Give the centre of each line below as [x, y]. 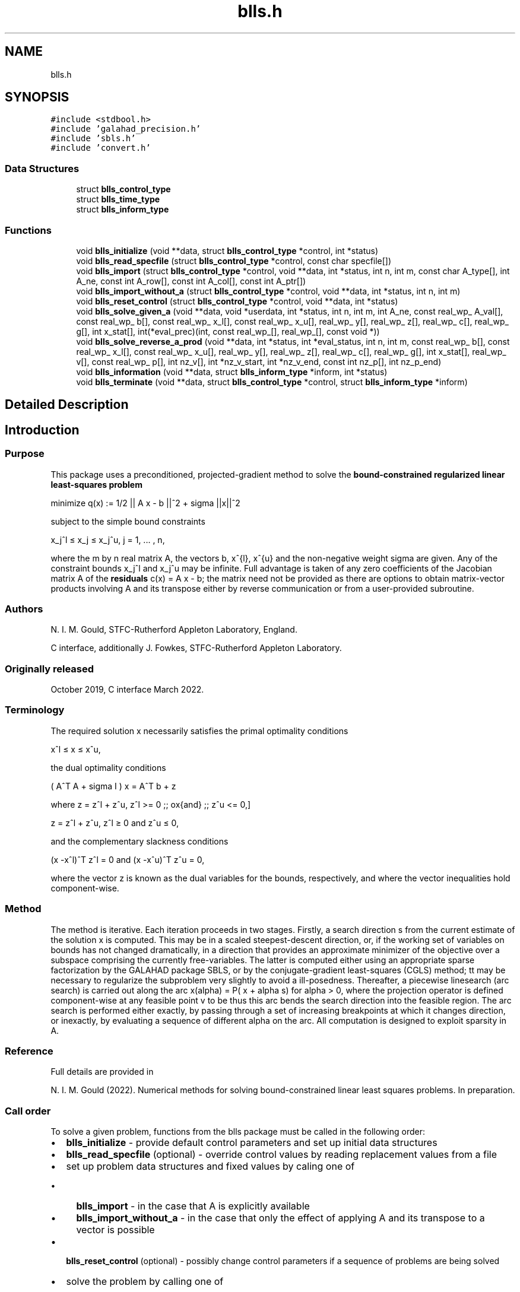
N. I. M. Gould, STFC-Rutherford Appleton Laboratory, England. [174, 630]
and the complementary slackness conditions [139, 841]
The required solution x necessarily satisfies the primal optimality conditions [199, 731]
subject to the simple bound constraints [128, 521]
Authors [24, 609]
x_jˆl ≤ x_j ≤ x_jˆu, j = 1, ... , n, [108, 539]
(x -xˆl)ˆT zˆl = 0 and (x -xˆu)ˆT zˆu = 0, [128, 859]
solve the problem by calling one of [145, 1282]
